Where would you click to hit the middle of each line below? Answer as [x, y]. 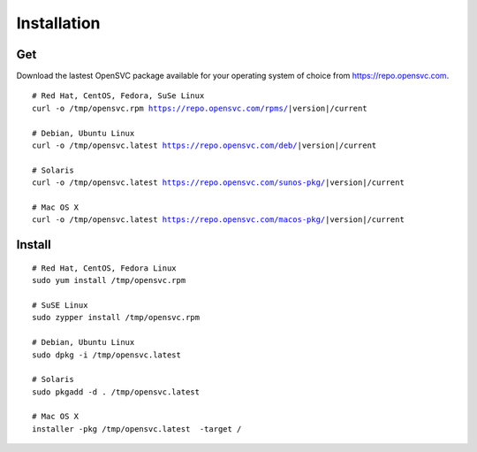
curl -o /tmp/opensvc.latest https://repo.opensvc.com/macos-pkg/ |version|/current [219, 220]
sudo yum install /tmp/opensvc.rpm [109, 280]
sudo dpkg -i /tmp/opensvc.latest [106, 355]
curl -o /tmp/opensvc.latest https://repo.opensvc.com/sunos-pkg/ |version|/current [219, 183]
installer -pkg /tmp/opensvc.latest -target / [137, 429]
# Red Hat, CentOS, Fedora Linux [104, 268]
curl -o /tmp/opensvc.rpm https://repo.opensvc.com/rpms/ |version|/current [200, 108]
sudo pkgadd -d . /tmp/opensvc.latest [116, 392]
